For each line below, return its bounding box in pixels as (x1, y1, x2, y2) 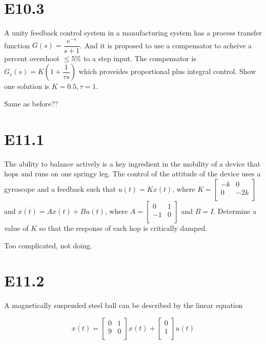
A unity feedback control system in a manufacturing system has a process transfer (4, 27, 262, 38)
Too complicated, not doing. (4, 240, 92, 250)
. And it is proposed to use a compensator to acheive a (80, 40, 252, 50)
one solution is (4, 81, 50, 92)
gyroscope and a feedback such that (4, 183, 116, 194)
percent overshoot (4, 52, 60, 63)
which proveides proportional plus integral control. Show (78, 66, 256, 77)
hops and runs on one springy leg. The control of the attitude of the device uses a (4, 168, 261, 179)
